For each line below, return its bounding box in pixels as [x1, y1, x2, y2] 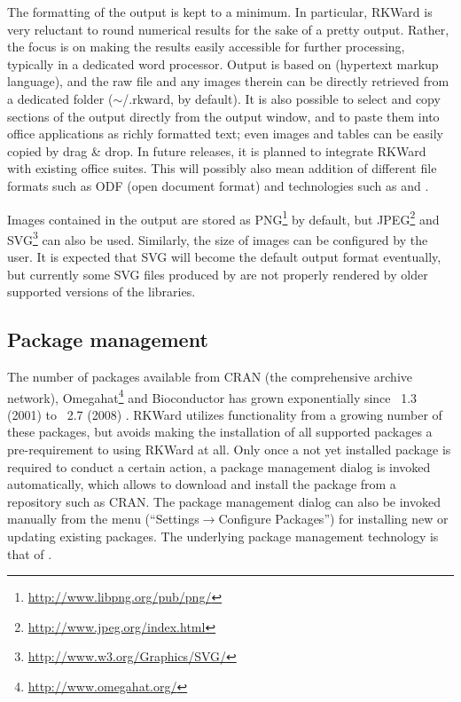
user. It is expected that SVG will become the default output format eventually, [7, 248, 441, 266]
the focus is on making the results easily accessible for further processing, [7, 37, 405, 56]
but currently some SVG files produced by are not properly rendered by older [7, 264, 428, 283]
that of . [7, 544, 52, 563]
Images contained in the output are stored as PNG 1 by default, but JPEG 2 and [7, 207, 440, 228]
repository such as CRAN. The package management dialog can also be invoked [7, 492, 441, 510]
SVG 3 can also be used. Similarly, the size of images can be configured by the [7, 227, 428, 248]
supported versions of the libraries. [7, 282, 196, 301]
